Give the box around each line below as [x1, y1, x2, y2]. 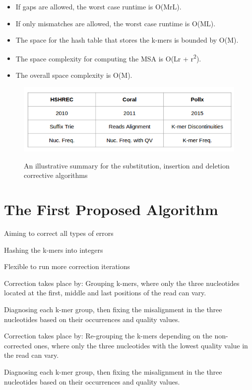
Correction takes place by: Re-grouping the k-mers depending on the [4, 331, 212, 341]
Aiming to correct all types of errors [4, 228, 114, 238]
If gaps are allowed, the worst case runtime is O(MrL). [15, 1, 182, 11]
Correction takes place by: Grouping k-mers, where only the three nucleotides [4, 278, 240, 288]
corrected [4, 340, 32, 350]
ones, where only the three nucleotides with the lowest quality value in [34, 340, 248, 350]
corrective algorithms [24, 170, 88, 180]
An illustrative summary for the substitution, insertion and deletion [24, 160, 230, 170]
